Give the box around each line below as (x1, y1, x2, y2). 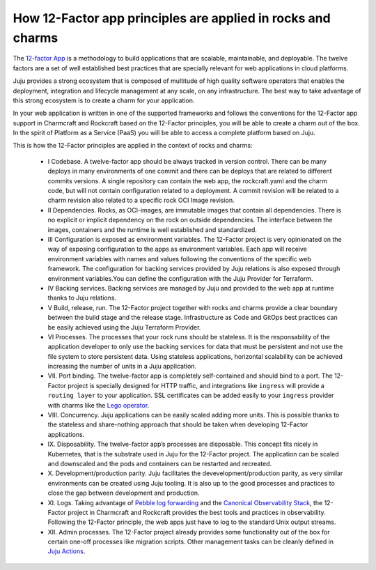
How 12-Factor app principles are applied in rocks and (13, 10, 331, 26)
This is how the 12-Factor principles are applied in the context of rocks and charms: (13, 141, 253, 150)
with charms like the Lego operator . (47, 401, 150, 409)
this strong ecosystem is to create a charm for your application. (13, 96, 195, 105)
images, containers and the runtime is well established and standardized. (47, 225, 258, 233)
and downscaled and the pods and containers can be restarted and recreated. (47, 459, 272, 468)
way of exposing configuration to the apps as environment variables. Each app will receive (47, 245, 308, 254)
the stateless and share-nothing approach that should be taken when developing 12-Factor (47, 420, 308, 429)
